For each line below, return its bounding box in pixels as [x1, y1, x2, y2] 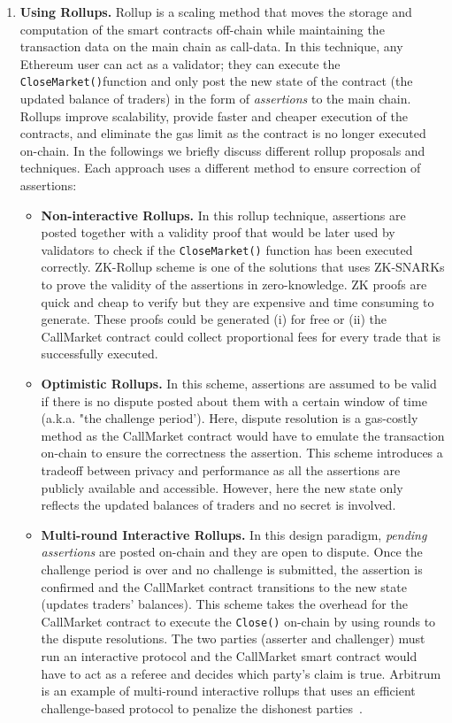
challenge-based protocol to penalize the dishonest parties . [41, 698, 363, 717]
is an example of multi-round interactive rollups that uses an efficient [41, 681, 416, 700]
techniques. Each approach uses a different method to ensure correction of [19, 158, 421, 177]
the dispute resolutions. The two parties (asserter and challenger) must [41, 629, 425, 648]
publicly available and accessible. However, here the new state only [41, 478, 403, 496]
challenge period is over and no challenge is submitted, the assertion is [41, 559, 423, 578]
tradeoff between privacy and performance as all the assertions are [41, 460, 401, 479]
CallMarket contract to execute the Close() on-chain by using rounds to [41, 611, 436, 630]
